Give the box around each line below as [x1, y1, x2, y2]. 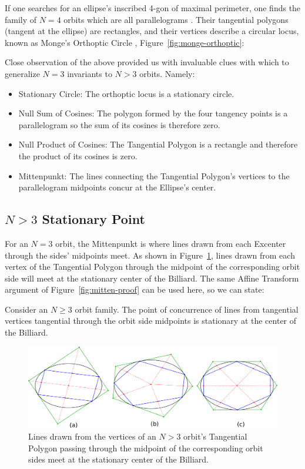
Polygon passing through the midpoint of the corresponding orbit [28, 441, 263, 454]
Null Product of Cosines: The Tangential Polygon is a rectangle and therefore [18, 138, 298, 150]
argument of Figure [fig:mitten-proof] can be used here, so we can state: [5, 283, 264, 296]
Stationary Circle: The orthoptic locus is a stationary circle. [18, 87, 234, 99]
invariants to [67, 67, 112, 79]
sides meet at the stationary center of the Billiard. [28, 453, 209, 465]
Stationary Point [42, 210, 145, 228]
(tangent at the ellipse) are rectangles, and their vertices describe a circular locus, [5, 25, 299, 37]
